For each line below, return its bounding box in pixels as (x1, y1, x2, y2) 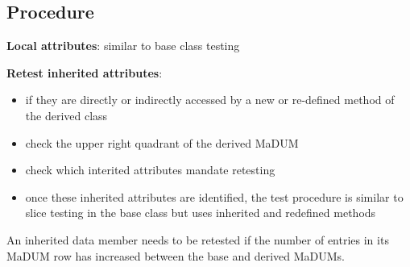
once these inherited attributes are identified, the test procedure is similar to (25, 188, 404, 205)
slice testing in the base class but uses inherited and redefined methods (25, 204, 376, 221)
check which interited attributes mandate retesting (25, 161, 275, 178)
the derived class (25, 106, 108, 123)
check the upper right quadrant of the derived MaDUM (25, 134, 299, 151)
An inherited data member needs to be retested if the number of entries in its (6, 231, 389, 248)
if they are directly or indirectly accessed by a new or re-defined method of (25, 91, 395, 108)
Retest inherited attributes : (6, 64, 163, 81)
